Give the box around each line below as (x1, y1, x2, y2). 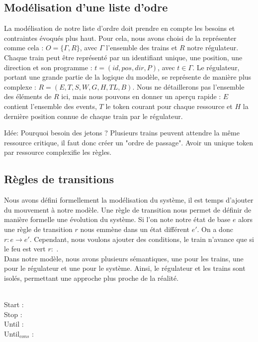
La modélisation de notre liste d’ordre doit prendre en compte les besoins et (4, 23, 235, 33)
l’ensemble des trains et (106, 42, 177, 53)
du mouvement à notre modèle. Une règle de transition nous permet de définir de (4, 204, 252, 215)
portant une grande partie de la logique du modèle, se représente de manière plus (4, 72, 252, 82)
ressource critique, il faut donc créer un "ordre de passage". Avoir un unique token (4, 137, 254, 147)
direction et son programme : (4, 62, 92, 72)
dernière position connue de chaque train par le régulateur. (4, 111, 183, 121)
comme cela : (4, 42, 44, 53)
